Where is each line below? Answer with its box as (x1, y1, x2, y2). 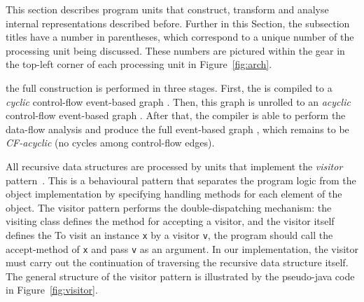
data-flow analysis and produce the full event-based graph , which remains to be (6, 121, 349, 136)
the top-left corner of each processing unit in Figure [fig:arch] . (6, 57, 272, 71)
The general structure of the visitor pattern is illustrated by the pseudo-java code (6, 268, 355, 283)
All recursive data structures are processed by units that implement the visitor (6, 158, 343, 173)
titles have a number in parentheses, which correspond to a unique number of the (6, 29, 354, 44)
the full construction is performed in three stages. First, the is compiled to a (6, 80, 332, 95)
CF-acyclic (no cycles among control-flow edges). (6, 135, 215, 150)
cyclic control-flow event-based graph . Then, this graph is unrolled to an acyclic (6, 94, 351, 109)
